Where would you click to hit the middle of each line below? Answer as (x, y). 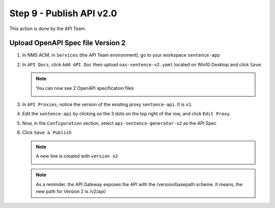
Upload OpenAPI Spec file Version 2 (67, 43)
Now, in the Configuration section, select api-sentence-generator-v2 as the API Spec (119, 123)
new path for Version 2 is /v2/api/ (71, 192)
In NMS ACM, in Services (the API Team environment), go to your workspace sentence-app (121, 55)
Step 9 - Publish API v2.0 (63, 13)
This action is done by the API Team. (48, 29)
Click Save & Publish (47, 133)
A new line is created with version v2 (77, 156)
